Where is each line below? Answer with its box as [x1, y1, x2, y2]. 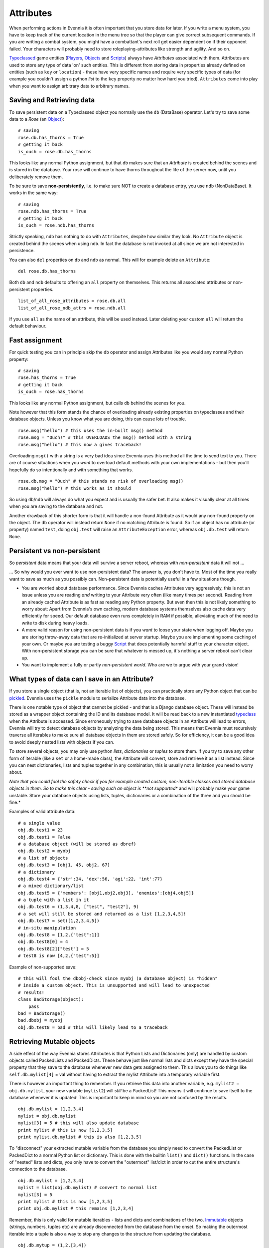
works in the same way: [9, 190, 58, 196]
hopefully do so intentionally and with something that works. [9, 467, 133, 473]
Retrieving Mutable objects [9, 1037, 95, 1046]
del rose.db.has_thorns [18, 269, 76, 274]
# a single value [18, 820, 60, 826]
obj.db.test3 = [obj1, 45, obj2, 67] [18, 862, 111, 868]
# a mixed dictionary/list [18, 883, 84, 889]
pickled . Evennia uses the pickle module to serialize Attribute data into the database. [9, 695, 186, 701]
